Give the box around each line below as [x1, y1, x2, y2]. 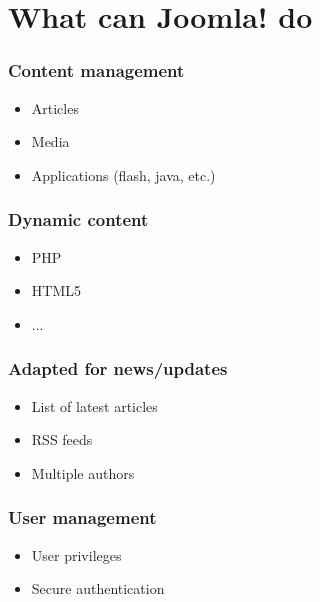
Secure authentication [31, 578, 165, 599]
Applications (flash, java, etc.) [31, 164, 216, 185]
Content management [8, 58, 185, 83]
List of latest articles [31, 395, 158, 416]
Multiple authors [31, 462, 135, 483]
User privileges [31, 544, 122, 565]
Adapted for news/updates [8, 356, 228, 381]
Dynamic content [8, 207, 149, 232]
